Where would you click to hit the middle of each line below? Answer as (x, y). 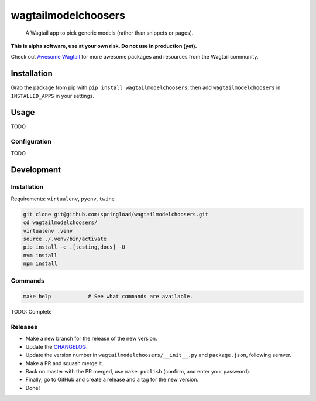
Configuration (31, 142)
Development (36, 170)
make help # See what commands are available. (108, 297)
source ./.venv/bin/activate (65, 239)
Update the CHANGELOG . (56, 346)
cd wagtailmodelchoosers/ (60, 222)
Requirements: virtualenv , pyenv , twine (63, 199)
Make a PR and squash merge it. (64, 363)
